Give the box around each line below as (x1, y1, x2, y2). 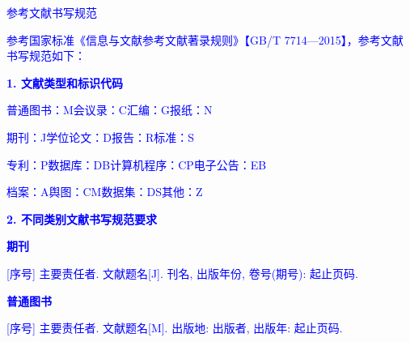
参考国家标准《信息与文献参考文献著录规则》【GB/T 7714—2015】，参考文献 (6, 31, 404, 48)
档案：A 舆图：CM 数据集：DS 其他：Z (6, 183, 203, 200)
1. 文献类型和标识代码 (6, 74, 123, 91)
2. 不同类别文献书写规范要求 (6, 210, 157, 227)
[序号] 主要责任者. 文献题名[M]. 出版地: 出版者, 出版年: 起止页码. (6, 319, 343, 336)
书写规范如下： (6, 47, 86, 64)
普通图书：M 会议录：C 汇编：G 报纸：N (6, 101, 213, 118)
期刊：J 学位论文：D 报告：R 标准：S (6, 128, 195, 145)
